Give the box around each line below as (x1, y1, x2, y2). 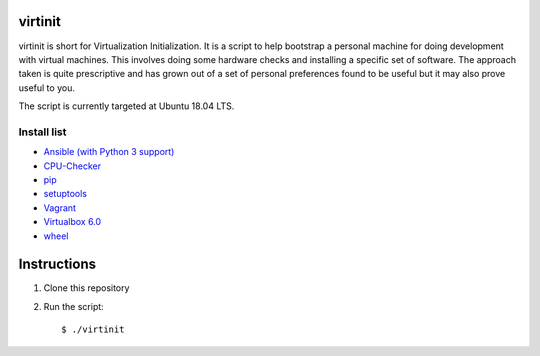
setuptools (43, 188, 87, 200)
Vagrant (43, 201, 77, 214)
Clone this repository (43, 282, 130, 294)
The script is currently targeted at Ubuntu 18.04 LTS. (18, 100, 235, 112)
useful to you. (18, 81, 75, 94)
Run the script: (43, 300, 104, 312)
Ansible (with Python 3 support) (43, 146, 175, 158)
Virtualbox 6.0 (43, 216, 102, 228)
